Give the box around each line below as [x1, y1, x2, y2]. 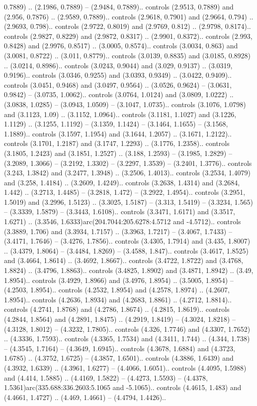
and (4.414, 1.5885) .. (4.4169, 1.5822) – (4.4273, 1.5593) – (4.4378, [4, 372, 208, 383]
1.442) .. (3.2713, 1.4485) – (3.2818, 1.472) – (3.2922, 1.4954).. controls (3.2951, [4, 187, 246, 197]
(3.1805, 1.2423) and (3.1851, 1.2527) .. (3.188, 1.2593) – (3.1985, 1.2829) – [4, 147, 232, 158]
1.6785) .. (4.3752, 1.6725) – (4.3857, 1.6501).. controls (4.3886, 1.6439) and [4, 353, 234, 363]
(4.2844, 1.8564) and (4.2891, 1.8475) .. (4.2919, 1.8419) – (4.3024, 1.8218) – [4, 314, 236, 324]
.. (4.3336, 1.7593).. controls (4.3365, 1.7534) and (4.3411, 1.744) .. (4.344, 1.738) [4, 333, 250, 344]
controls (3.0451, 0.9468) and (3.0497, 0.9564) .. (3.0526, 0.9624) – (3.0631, [4, 79, 232, 90]
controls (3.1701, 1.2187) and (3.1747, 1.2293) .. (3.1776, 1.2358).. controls [4, 138, 230, 148]
